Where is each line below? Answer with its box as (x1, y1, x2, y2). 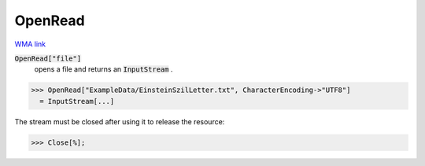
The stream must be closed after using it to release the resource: (14, 116, 225, 126)
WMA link (14, 39, 46, 49)
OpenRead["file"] (14, 53, 82, 63)
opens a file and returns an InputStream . (34, 65, 173, 74)
